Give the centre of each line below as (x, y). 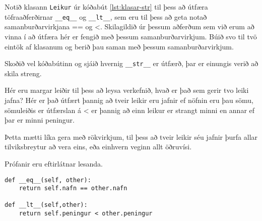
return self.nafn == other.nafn (73, 188)
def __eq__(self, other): (48, 180)
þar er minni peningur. (40, 120)
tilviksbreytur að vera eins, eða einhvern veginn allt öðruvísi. (98, 147)
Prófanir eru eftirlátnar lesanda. (54, 163)
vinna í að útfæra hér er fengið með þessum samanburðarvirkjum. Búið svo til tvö (131, 36)
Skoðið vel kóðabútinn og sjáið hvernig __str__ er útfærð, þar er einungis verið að (132, 63)
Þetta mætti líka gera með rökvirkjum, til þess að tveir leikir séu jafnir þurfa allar (131, 136)
